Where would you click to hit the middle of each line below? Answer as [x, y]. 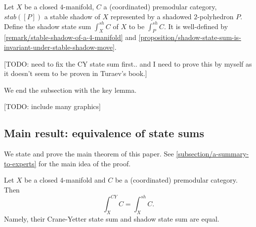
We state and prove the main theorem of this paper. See [89, 154]
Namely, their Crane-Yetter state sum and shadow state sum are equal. [112, 218]
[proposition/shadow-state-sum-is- [190, 37]
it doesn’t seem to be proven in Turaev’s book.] [76, 73]
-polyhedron [215, 16]
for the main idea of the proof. [85, 163]
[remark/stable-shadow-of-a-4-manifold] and [70, 37]
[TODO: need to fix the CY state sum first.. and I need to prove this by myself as [128, 63]
